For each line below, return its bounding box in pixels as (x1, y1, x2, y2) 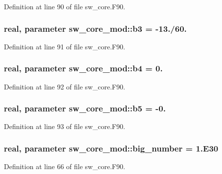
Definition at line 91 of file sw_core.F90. (4, 41, 125, 51)
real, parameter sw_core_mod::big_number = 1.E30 (4, 142, 219, 154)
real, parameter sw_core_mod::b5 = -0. (4, 102, 166, 114)
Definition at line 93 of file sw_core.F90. (4, 121, 125, 131)
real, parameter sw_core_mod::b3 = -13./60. (4, 22, 187, 34)
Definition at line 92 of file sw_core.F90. (4, 81, 125, 91)
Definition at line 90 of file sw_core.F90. (4, 1, 125, 11)
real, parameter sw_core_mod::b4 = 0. (4, 62, 163, 74)
